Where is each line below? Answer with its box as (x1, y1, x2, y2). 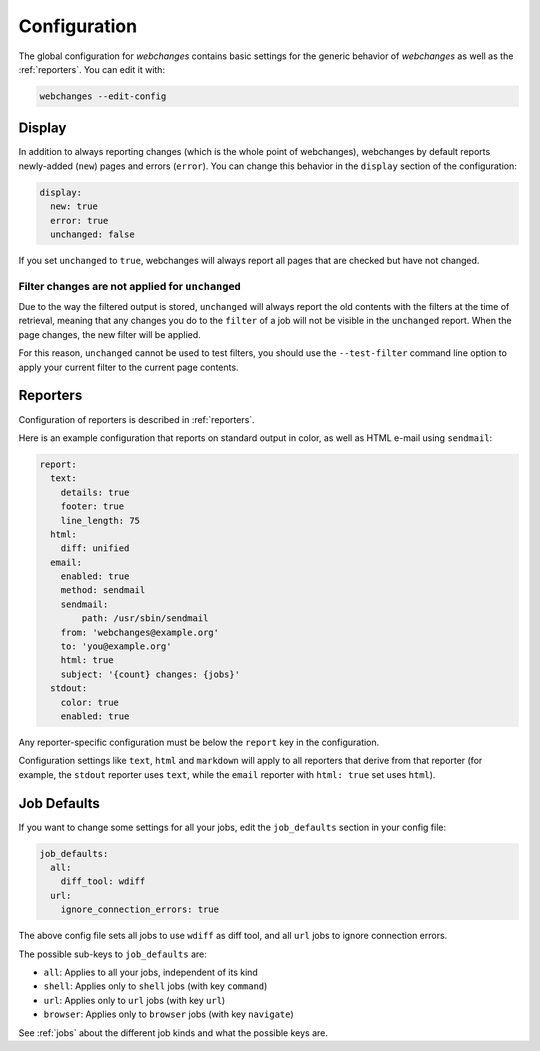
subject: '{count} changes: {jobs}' (60, 668, 240, 680)
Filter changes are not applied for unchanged (18, 279, 242, 293)
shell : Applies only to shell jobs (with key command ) (43, 980, 268, 992)
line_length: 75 (60, 515, 140, 526)
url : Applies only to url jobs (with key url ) (43, 994, 226, 1006)
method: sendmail (60, 585, 146, 596)
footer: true (60, 501, 125, 512)
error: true (50, 215, 109, 226)
